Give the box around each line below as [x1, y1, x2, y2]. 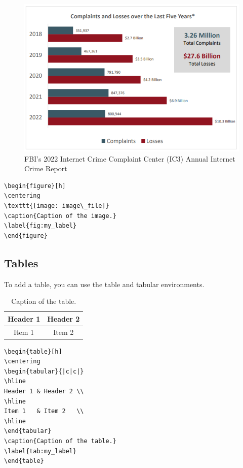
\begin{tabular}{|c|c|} [4, 367, 84, 375]
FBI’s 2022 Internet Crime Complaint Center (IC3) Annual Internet [24, 153, 235, 164]
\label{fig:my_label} [4, 222, 77, 230]
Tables [4, 255, 38, 270]
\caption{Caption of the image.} [4, 212, 116, 220]
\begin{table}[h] [4, 348, 62, 355]
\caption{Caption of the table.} [4, 438, 116, 445]
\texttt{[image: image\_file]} [4, 202, 109, 209]
